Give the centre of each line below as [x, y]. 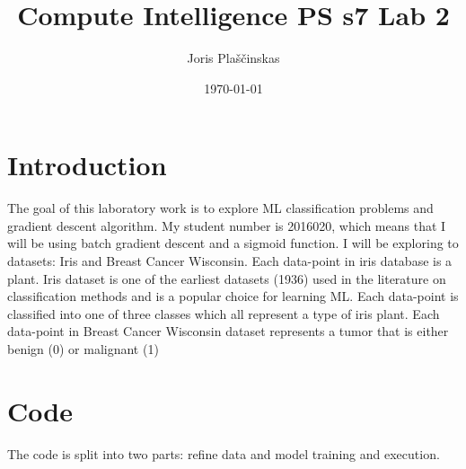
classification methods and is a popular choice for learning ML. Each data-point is [233, 296]
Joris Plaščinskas [233, 58]
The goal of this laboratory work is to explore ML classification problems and [220, 208]
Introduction [87, 165]
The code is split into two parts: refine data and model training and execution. [224, 453]
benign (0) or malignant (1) [83, 349]
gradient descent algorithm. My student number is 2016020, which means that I [227, 225]
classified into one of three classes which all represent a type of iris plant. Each [224, 313]
